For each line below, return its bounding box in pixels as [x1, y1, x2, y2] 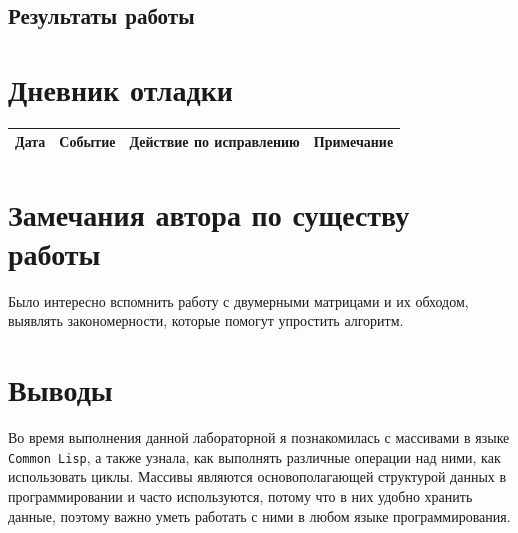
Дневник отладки [8, 68, 233, 109]
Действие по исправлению [129, 131, 300, 152]
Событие [59, 131, 116, 152]
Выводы [8, 369, 113, 410]
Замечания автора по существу [8, 193, 410, 234]
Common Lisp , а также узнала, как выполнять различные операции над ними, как [8, 446, 501, 467]
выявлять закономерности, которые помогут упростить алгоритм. [8, 310, 404, 331]
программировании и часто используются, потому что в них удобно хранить [8, 485, 473, 506]
